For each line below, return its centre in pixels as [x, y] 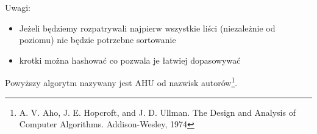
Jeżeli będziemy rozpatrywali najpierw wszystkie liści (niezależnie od [147, 28]
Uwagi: [18, 7]
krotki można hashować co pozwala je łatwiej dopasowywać [130, 60]
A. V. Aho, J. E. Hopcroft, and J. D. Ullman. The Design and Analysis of [157, 112]
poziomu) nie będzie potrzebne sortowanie [98, 40]
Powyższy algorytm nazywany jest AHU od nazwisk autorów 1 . [121, 82]
